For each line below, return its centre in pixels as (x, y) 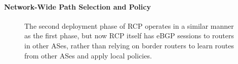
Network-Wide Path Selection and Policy (77, 6)
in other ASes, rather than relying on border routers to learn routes (129, 45)
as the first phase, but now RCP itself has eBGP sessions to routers (129, 36)
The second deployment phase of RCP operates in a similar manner (129, 25)
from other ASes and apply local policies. (88, 55)
